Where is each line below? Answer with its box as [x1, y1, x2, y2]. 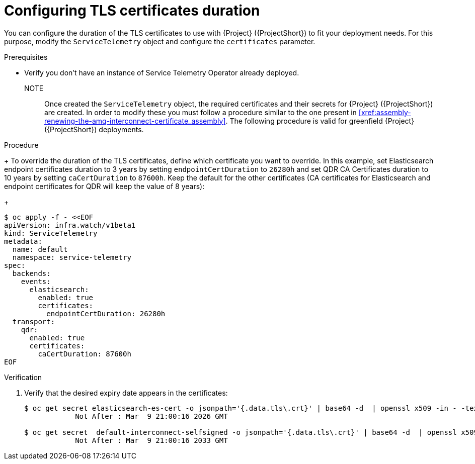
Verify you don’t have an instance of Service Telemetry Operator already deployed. [24, 68, 299, 77]
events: [21, 277, 51, 286]
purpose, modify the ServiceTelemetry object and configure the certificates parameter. [4, 37, 315, 46]
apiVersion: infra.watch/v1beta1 [4, 221, 136, 229]
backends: [12, 269, 51, 277]
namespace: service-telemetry [12, 253, 131, 261]
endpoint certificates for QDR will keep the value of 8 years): [4, 181, 205, 191]
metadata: [4, 237, 42, 245]
